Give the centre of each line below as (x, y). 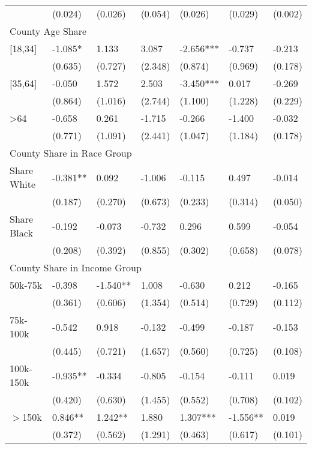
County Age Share (48, 31)
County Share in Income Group (76, 267)
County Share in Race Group (71, 153)
